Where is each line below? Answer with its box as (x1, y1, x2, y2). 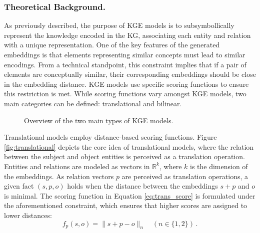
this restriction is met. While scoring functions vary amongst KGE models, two (4, 88, 246, 99)
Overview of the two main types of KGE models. (24, 115, 173, 125)
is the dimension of (189, 161, 248, 171)
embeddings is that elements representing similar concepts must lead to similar (4, 49, 245, 59)
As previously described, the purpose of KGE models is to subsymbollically (4, 20, 234, 30)
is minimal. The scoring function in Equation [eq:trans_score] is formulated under (4, 190, 255, 201)
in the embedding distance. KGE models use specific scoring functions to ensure (4, 78, 249, 89)
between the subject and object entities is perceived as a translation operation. (4, 151, 245, 162)
